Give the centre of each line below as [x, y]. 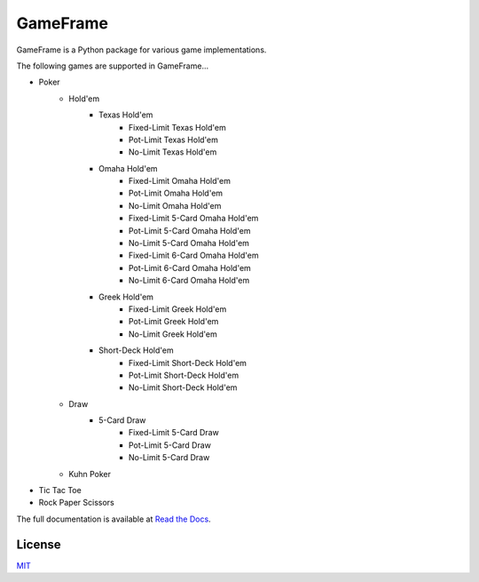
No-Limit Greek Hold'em [173, 334]
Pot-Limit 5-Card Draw [170, 445]
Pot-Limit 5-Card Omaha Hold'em [190, 230]
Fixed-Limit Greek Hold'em [178, 309]
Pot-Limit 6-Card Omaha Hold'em [190, 267]
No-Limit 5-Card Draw [169, 458]
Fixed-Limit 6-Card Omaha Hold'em [194, 255]
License [39, 544]
